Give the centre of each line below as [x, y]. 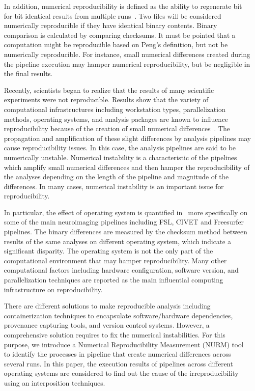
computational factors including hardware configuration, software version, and [121, 270]
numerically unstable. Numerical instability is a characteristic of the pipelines [121, 157]
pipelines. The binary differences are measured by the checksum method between [126, 232]
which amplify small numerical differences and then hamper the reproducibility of [127, 167]
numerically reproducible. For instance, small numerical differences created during [127, 54]
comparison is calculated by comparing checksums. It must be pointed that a [120, 35]
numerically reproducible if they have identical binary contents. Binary [111, 25]
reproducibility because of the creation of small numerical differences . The [117, 128]
